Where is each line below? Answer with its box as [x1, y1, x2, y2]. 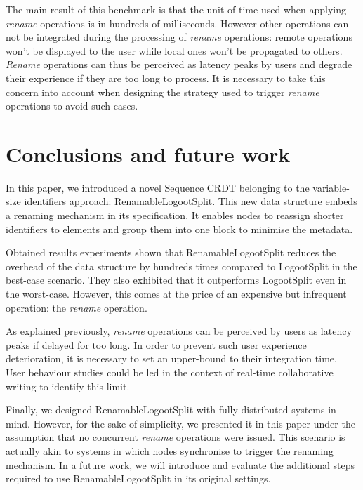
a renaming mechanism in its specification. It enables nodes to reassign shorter [6, 208, 344, 223]
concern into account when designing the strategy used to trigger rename [6, 84, 319, 99]
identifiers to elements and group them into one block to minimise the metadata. [6, 221, 353, 236]
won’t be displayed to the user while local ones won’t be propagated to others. [6, 43, 343, 58]
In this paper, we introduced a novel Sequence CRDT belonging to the [6, 180, 310, 194]
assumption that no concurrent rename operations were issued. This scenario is [6, 430, 345, 444]
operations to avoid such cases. [6, 98, 138, 113]
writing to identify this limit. [6, 378, 130, 393]
